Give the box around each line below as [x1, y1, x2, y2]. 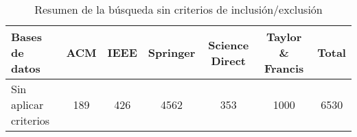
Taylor [266, 29, 302, 45]
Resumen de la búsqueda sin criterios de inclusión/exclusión [34, 1, 323, 17]
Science [208, 36, 249, 53]
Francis [264, 60, 304, 76]
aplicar [11, 97, 44, 112]
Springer [148, 45, 196, 60]
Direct [211, 52, 246, 68]
